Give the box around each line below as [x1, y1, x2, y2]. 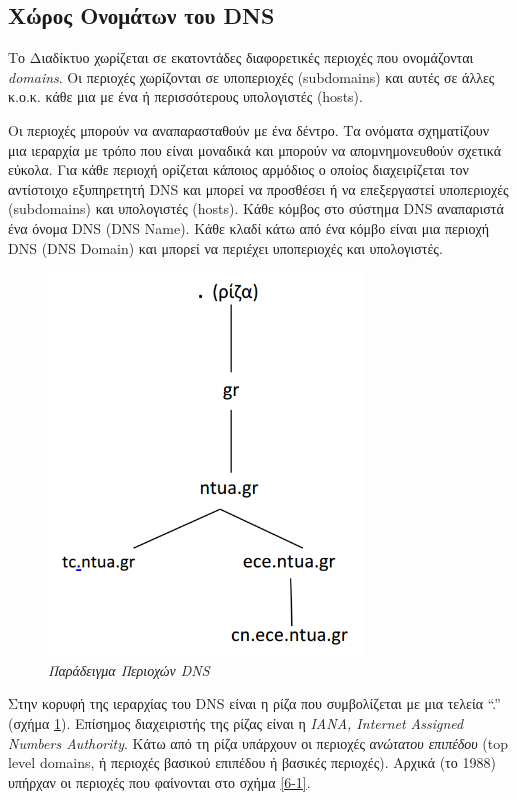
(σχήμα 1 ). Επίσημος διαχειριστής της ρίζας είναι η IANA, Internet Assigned [8, 712, 464, 733]
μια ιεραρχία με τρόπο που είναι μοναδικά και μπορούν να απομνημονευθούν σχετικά [8, 139, 502, 160]
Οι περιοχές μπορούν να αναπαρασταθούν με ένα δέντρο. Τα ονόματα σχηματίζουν [8, 119, 489, 140]
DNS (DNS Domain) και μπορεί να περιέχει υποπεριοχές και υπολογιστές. [8, 237, 443, 258]
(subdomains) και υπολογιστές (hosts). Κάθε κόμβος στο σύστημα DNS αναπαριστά [8, 198, 504, 219]
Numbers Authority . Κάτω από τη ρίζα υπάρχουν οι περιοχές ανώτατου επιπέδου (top [8, 732, 508, 753]
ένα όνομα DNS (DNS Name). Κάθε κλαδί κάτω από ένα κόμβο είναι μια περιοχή [8, 217, 490, 238]
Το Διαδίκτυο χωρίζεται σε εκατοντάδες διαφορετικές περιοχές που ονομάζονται [8, 47, 474, 68]
